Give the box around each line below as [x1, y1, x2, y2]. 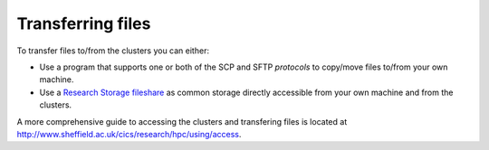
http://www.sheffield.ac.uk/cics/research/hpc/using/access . [16, 128, 242, 139]
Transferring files [16, 14, 151, 33]
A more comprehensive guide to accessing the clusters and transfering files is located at [16, 116, 348, 127]
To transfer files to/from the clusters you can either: [16, 45, 210, 56]
